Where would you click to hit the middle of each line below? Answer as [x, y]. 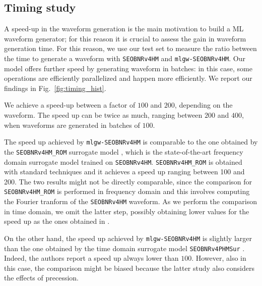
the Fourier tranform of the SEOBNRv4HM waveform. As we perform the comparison [130, 201]
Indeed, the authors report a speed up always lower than [91, 258]
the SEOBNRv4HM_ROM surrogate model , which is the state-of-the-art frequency [124, 151]
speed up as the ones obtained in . [57, 221]
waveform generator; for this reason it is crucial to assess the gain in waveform [125, 38]
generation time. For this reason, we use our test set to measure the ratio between [130, 48]
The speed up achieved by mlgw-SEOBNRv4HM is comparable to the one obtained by [131, 142]
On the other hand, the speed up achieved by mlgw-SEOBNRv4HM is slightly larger [128, 238]
